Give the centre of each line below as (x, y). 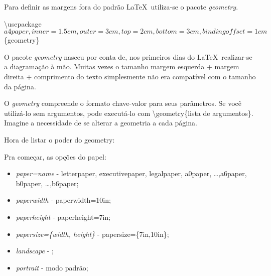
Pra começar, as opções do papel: (55, 156)
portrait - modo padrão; (52, 267)
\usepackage (23, 23)
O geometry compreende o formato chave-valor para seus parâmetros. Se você (123, 103)
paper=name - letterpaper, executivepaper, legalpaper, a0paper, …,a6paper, (131, 173)
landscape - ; (35, 251)
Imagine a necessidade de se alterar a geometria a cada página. (101, 123)
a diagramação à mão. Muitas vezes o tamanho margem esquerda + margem (122, 66)
